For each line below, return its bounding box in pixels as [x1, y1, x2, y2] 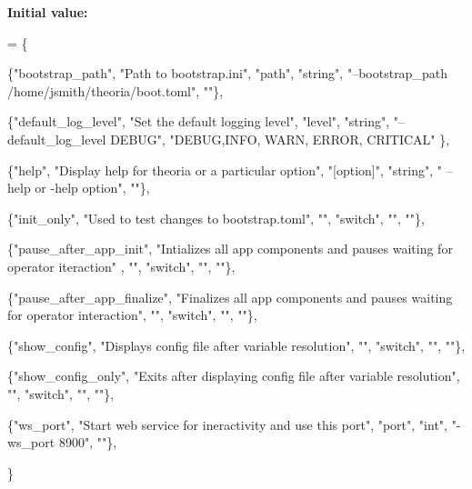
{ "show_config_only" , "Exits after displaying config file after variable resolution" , [7, 366, 460, 385]
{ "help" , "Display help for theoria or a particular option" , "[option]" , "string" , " [7, 160, 442, 179]
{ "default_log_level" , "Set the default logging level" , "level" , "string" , [7, 112, 390, 131]
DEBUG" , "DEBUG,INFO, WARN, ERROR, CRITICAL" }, [110, 129, 450, 148]
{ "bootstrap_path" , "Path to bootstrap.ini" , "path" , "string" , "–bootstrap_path [7, 64, 447, 83]
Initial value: [7, 3, 88, 21]
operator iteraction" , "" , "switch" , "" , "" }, [7, 256, 236, 275]
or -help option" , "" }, [35, 178, 150, 197]
